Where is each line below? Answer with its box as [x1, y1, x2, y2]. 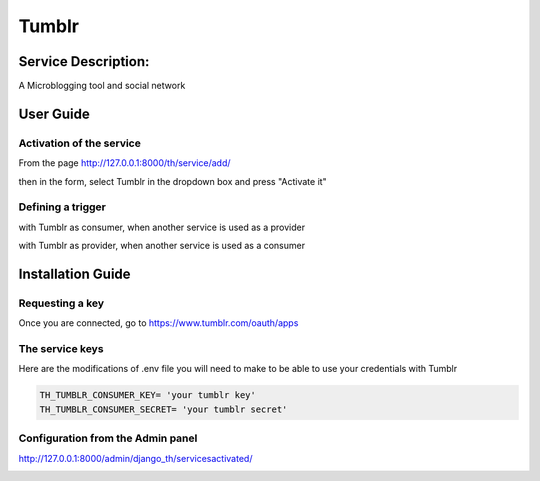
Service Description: [18, 53, 150, 70]
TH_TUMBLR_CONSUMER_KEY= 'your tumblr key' [39, 390, 257, 401]
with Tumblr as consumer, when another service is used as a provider [18, 221, 305, 233]
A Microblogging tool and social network [18, 80, 186, 92]
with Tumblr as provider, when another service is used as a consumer [18, 240, 305, 252]
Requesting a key [18, 296, 105, 310]
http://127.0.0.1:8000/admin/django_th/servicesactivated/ [18, 452, 253, 464]
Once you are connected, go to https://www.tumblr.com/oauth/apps [18, 317, 299, 329]
